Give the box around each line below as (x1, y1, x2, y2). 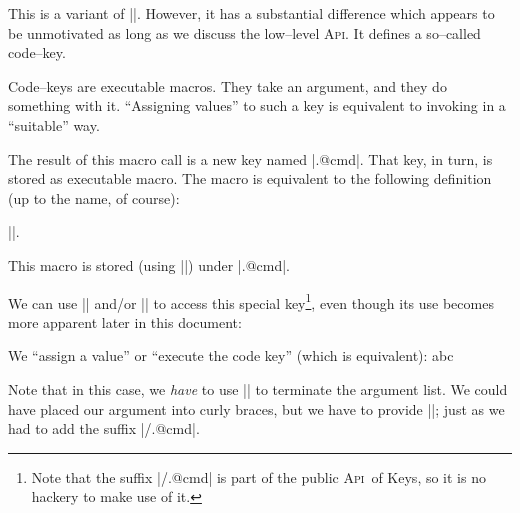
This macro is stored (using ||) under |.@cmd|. (8, 254, 290, 275)
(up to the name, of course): (8, 187, 180, 208)
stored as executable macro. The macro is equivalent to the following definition (8, 168, 492, 189)
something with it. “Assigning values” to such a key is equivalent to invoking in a (8, 95, 506, 116)
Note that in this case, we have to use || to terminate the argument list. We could (8, 378, 508, 399)
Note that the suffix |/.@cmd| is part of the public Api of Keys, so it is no (31, 466, 486, 487)
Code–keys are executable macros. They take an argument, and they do (8, 75, 447, 96)
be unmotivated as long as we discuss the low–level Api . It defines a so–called (8, 22, 481, 43)
